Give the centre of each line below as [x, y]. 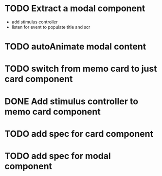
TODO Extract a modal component [75, 8]
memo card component [53, 112]
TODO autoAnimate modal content [75, 47]
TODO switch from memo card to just [81, 69]
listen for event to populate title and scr [51, 27]
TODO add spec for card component [79, 134]
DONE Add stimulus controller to [72, 101]
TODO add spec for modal [58, 156]
